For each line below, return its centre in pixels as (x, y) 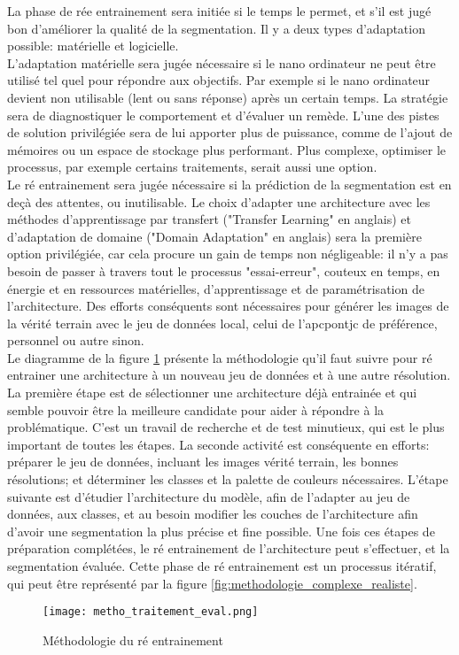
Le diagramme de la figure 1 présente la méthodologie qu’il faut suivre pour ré (220, 357)
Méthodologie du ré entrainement (133, 640)
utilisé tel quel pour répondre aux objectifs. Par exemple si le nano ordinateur (219, 80)
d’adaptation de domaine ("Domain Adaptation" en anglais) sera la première (214, 236)
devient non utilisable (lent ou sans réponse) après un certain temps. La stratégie (228, 97)
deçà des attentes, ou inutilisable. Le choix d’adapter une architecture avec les (219, 201)
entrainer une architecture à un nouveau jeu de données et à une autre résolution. (229, 375)
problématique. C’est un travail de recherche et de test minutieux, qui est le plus (226, 427)
